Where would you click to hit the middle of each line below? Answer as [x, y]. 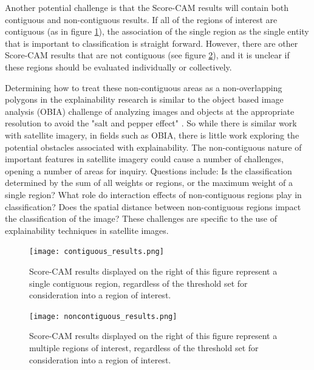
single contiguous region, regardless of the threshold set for [138, 283]
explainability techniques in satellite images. [87, 230]
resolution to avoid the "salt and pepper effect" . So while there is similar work [151, 123]
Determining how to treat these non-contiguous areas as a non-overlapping [144, 87]
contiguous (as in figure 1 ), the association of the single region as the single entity [157, 31]
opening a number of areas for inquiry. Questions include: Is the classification [148, 170]
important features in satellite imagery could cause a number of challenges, [144, 159]
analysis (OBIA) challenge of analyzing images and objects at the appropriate [150, 111]
